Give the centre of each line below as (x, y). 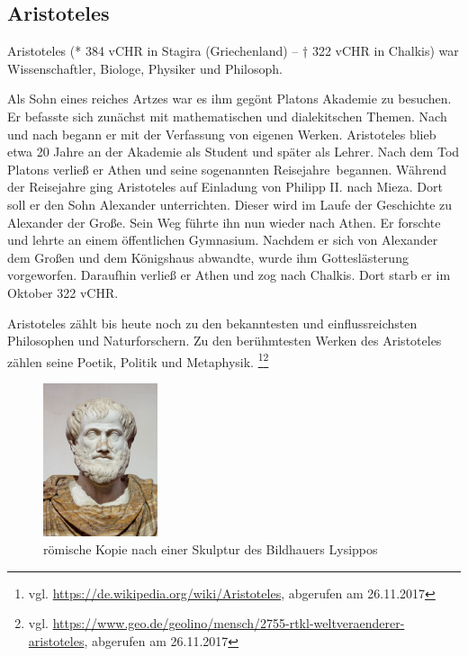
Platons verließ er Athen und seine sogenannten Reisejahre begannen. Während (227, 169)
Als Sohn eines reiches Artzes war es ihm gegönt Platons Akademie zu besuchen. (229, 99)
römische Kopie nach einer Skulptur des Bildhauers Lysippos (211, 549)
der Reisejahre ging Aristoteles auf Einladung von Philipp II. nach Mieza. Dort (225, 187)
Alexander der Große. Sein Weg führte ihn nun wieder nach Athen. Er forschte (224, 222)
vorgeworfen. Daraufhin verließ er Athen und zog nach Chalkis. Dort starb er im (229, 275)
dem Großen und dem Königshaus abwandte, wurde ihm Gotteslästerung (208, 257)
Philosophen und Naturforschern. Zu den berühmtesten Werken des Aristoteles (225, 341)
